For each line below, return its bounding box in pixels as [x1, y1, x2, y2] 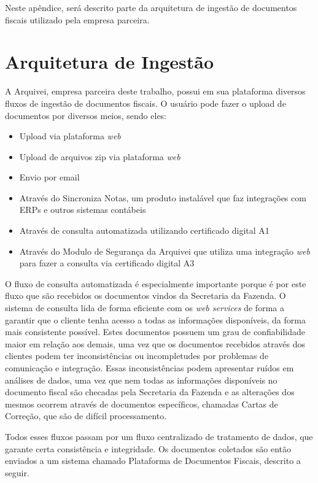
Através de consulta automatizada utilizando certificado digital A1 [19, 224, 270, 237]
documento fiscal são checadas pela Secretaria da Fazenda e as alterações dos [5, 385, 295, 398]
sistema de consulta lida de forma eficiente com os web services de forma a [5, 301, 284, 314]
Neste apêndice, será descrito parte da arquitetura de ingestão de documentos [5, 1, 297, 14]
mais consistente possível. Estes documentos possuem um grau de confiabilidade [5, 325, 306, 338]
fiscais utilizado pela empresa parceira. [5, 13, 150, 26]
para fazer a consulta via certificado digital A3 [19, 257, 195, 269]
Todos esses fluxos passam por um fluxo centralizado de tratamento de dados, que [5, 430, 313, 442]
